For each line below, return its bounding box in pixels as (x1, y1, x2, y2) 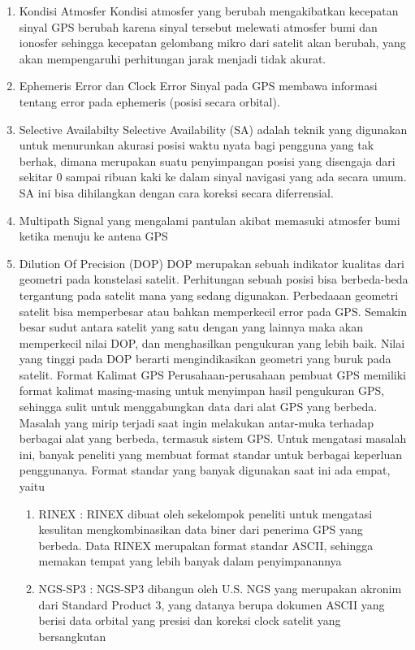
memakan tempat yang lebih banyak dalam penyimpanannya (38, 552, 342, 570)
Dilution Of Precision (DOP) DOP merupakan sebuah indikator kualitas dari (19, 254, 404, 271)
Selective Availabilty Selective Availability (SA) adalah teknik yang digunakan (19, 120, 408, 137)
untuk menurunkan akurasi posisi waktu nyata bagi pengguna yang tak (19, 136, 374, 154)
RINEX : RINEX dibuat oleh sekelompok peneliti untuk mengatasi (38, 505, 373, 522)
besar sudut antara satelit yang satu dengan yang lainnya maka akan (19, 318, 363, 336)
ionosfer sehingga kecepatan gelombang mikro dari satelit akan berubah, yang (19, 34, 406, 51)
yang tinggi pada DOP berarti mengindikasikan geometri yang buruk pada (19, 350, 391, 367)
